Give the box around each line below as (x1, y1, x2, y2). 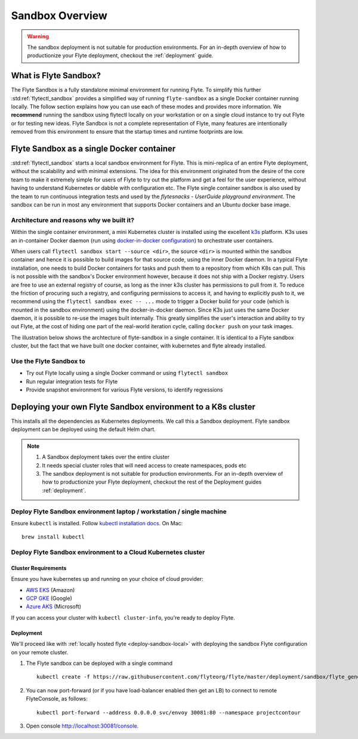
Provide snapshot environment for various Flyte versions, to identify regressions (26, 386, 223, 393)
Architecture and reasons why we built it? (11, 215, 134, 224)
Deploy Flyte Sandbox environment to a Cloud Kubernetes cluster (11, 548, 205, 556)
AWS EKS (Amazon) (26, 586, 75, 593)
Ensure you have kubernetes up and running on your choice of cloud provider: (11, 575, 203, 583)
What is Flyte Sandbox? (11, 70, 101, 81)
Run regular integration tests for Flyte (26, 378, 118, 385)
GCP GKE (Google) (26, 595, 73, 602)
